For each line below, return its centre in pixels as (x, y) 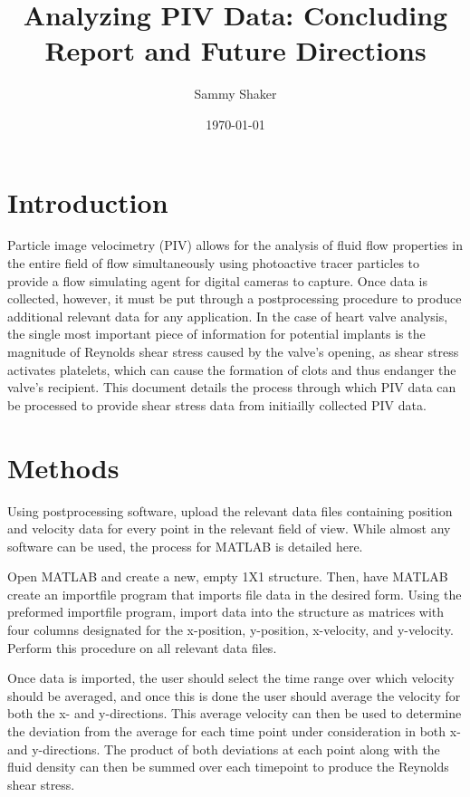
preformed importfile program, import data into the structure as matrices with (226, 612)
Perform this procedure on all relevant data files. (142, 647)
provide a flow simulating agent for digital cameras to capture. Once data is (217, 280)
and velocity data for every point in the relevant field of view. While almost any (229, 528)
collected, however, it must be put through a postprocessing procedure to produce (235, 298)
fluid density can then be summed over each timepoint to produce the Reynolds (228, 767)
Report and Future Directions (235, 50)
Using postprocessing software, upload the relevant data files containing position (230, 510)
